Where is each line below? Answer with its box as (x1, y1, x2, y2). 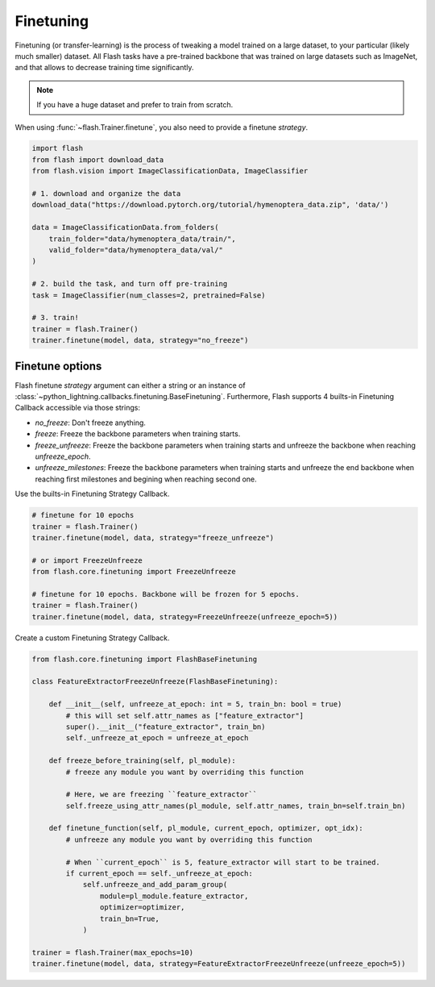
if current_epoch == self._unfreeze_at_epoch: (65, 869, 253, 878)
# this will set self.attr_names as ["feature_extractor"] (65, 710, 304, 720)
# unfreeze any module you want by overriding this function (65, 835, 313, 844)
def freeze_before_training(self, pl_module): (48, 756, 237, 765)
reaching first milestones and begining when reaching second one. (35, 474, 257, 484)
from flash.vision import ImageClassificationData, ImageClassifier (31, 166, 309, 176)
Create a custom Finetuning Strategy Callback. (14, 633, 170, 643)
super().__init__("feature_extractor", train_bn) (65, 722, 266, 731)
